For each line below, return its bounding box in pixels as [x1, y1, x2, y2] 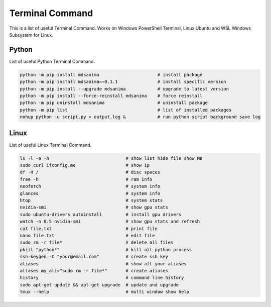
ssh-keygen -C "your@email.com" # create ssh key [20, 254, 168, 260]
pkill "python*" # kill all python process [20, 247, 192, 252]
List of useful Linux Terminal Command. [9, 142, 92, 148]
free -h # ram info [20, 176, 153, 182]
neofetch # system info [20, 183, 161, 189]
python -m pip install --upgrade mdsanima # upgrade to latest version [20, 86, 229, 91]
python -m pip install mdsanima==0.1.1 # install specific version [20, 79, 227, 85]
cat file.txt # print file [20, 226, 158, 231]
